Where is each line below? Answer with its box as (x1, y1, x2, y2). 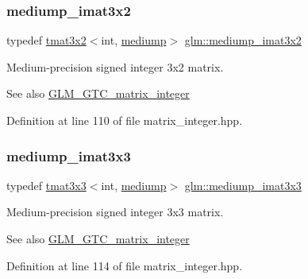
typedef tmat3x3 (6, 176, 87, 193)
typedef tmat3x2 (6, 32, 87, 48)
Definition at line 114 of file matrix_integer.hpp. (6, 257, 243, 273)
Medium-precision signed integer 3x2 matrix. (6, 58, 224, 75)
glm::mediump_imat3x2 (184, 32, 302, 48)
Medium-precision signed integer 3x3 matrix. (6, 203, 224, 220)
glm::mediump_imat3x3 (184, 176, 302, 193)
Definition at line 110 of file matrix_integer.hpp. (6, 112, 243, 128)
